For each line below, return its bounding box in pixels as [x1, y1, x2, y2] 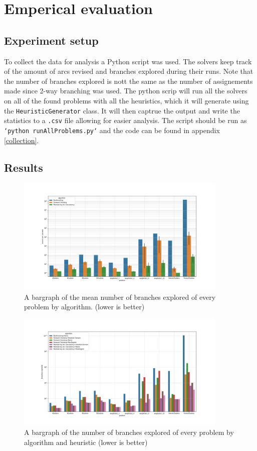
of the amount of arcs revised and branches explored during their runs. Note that [4, 66, 253, 76]
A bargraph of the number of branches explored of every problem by [24, 427, 234, 437]
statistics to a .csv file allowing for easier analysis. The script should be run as [4, 115, 247, 126]
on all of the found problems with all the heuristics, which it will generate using [4, 95, 249, 105]
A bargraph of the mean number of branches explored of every [24, 291, 216, 302]
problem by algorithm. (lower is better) [24, 301, 145, 312]
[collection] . [4, 135, 39, 145]
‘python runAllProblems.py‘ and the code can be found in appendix [4, 125, 220, 135]
